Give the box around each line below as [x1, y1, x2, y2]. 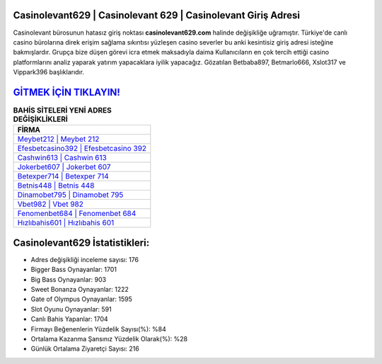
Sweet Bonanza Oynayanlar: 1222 [30, 285, 129, 294]
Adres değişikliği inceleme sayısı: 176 [30, 255, 139, 263]
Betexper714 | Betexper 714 [17, 171, 109, 181]
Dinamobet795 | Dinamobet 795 [17, 190, 124, 200]
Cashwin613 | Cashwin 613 [17, 153, 108, 163]
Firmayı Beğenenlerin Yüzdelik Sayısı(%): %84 [30, 324, 166, 333]
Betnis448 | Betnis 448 [17, 181, 95, 190]
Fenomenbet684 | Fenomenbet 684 [17, 209, 137, 219]
